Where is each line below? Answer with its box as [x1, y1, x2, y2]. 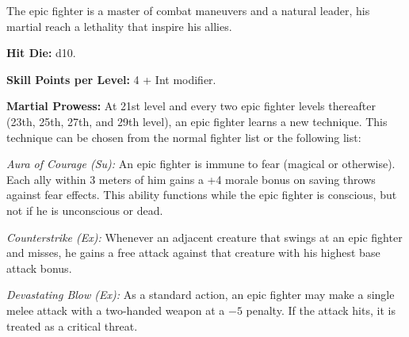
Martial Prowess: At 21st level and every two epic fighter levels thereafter [6, 98, 376, 114]
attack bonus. [6, 259, 72, 276]
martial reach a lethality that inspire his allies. [6, 17, 232, 34]
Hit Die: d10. [6, 44, 76, 61]
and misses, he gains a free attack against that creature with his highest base [6, 244, 380, 261]
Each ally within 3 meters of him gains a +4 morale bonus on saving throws [6, 170, 376, 187]
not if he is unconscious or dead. [6, 201, 163, 218]
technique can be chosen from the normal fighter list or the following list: [6, 128, 361, 145]
